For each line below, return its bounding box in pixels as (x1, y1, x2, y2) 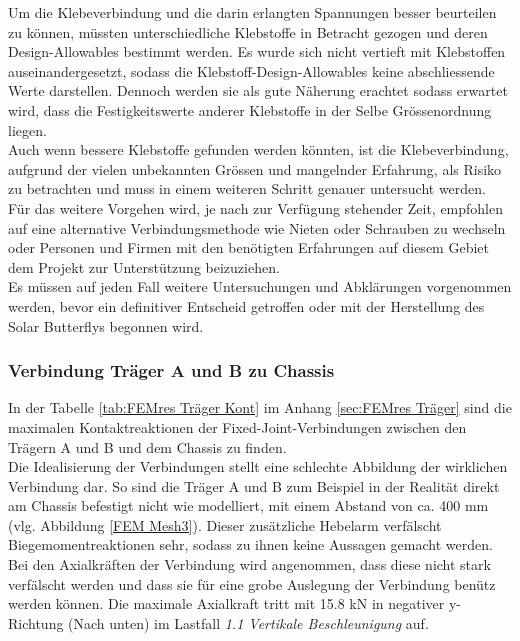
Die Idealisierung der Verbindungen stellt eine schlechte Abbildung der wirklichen (8, 456, 508, 477)
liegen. (8, 119, 47, 140)
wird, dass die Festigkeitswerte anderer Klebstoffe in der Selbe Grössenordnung (8, 99, 492, 120)
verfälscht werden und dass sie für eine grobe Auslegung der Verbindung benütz (8, 573, 496, 594)
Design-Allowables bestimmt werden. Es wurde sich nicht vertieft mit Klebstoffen (8, 41, 506, 62)
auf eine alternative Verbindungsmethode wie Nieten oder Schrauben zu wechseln (8, 217, 506, 238)
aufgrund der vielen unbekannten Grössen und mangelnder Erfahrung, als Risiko (8, 158, 502, 179)
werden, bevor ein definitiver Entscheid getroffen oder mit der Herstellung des (8, 295, 485, 316)
